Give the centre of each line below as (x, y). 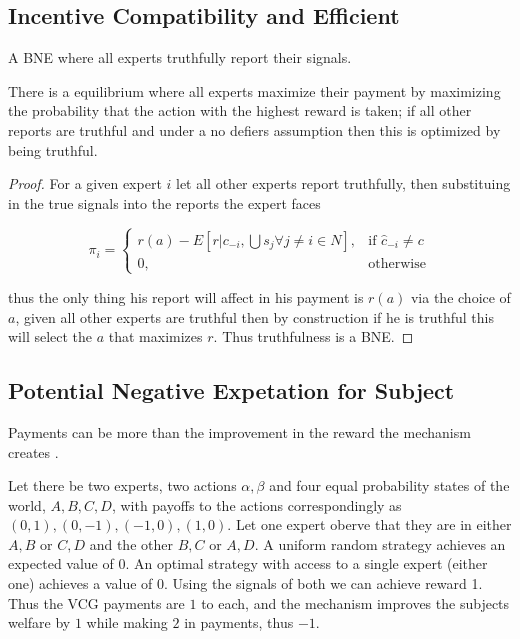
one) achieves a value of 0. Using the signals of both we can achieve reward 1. (245, 583)
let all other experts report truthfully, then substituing (343, 183)
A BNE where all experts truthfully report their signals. (180, 57)
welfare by (39, 622)
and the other (131, 543)
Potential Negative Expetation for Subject (231, 390)
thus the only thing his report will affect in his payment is (186, 296)
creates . (33, 451)
